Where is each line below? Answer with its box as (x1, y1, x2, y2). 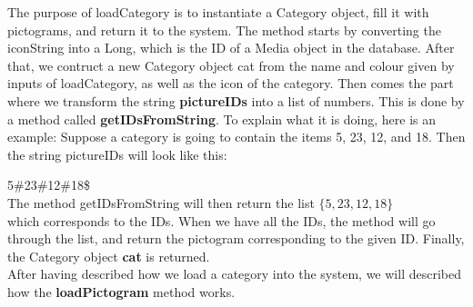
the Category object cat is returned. (7, 246, 210, 265)
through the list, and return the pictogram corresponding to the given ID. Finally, (7, 229, 465, 248)
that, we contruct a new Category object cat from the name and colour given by (7, 55, 455, 74)
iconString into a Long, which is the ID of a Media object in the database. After (7, 38, 455, 57)
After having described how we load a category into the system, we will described (7, 264, 461, 283)
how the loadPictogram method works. (7, 282, 236, 301)
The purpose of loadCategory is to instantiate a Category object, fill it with (7, 3, 429, 21)
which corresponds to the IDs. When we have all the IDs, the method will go (7, 211, 436, 230)
